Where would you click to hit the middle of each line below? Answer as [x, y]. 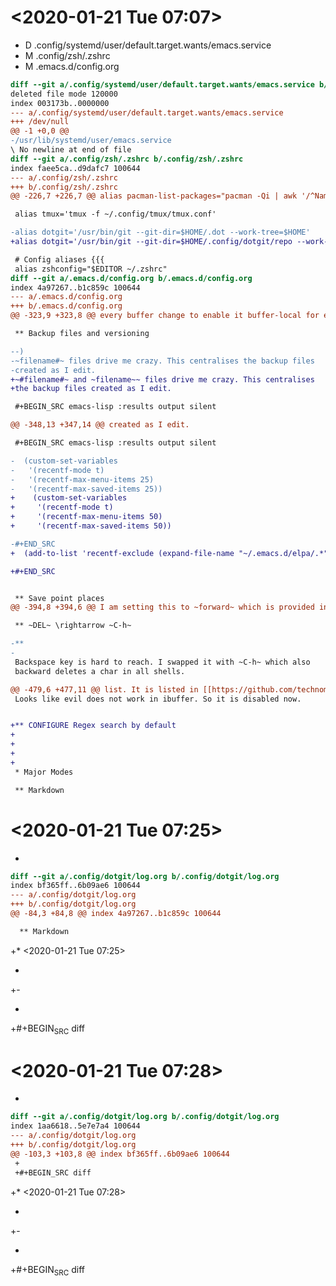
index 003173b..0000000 [60, 103]
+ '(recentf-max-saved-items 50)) [91, 526]
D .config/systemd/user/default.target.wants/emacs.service [148, 45]
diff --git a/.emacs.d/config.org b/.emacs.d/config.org [131, 278]
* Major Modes [44, 772]
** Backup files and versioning [82, 334]
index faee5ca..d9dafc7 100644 [75, 168]
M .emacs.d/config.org [72, 66]
